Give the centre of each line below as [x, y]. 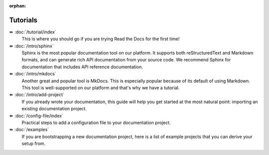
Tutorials [23, 20]
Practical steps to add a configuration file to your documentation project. [96, 123]
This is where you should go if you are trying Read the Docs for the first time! [101, 39]
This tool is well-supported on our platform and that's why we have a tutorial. [101, 88]
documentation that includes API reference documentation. [82, 67]
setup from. [34, 144]
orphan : [18, 6]
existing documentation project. [54, 109]
